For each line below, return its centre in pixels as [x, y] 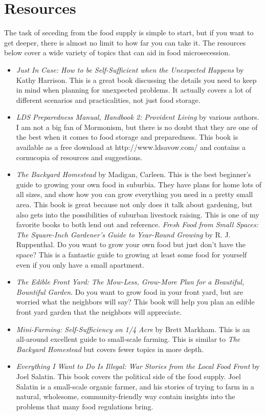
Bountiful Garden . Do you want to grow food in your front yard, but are [130, 291]
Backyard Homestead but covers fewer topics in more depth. [110, 349]
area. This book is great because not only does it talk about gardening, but [134, 204]
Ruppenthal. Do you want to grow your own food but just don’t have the [131, 244]
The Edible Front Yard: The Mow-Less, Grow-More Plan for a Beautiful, [130, 282]
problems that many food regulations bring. [85, 406]
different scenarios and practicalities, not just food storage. [108, 100]
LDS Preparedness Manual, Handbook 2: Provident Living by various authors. [138, 117]
